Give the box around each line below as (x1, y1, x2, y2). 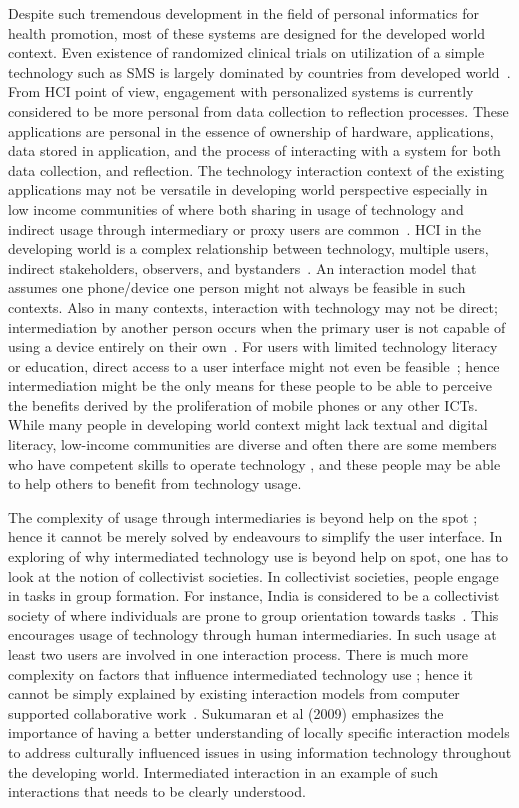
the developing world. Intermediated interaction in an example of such (8, 761, 438, 782)
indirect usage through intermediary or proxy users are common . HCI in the (8, 218, 482, 239)
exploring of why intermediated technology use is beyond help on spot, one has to (8, 546, 509, 567)
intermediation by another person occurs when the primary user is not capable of (8, 316, 506, 337)
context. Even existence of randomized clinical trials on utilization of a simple (8, 42, 485, 63)
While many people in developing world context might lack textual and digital (8, 414, 488, 435)
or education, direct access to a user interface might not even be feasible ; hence (8, 355, 500, 376)
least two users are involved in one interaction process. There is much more (8, 644, 468, 664)
